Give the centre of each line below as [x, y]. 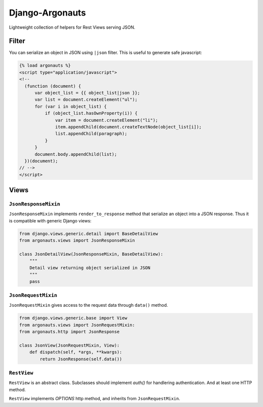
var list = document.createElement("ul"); [86, 100]
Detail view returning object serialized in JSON [90, 268]
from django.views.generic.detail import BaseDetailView [89, 233]
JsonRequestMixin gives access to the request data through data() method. [88, 305]
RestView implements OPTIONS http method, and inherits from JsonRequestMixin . [94, 399]
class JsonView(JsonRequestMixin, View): [69, 345]
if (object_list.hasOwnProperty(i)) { [91, 113]
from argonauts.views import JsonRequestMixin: [77, 325]
